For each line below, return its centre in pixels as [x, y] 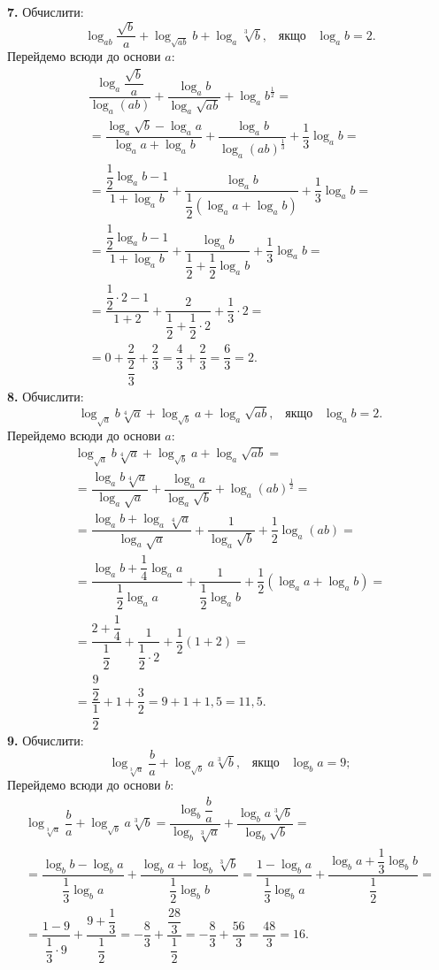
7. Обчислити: [46, 11]
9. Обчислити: [46, 741]
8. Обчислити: [46, 397]
